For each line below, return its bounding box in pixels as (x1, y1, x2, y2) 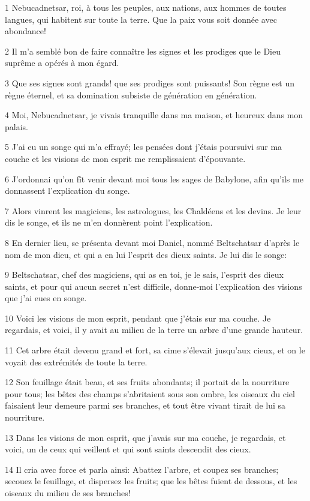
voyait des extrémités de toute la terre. (5, 355, 148, 368)
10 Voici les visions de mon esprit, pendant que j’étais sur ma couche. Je (5, 311, 271, 324)
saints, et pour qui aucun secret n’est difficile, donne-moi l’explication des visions (5, 280, 302, 292)
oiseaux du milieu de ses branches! (5, 487, 131, 499)
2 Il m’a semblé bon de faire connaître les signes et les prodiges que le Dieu (5, 44, 281, 57)
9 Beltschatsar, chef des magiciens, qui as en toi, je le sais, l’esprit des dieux (5, 268, 284, 281)
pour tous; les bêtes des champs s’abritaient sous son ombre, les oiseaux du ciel (5, 387, 295, 400)
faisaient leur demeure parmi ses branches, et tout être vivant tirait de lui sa (5, 399, 286, 412)
